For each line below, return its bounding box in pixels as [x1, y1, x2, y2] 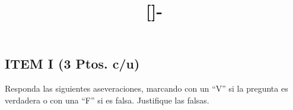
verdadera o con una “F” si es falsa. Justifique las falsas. [5, 93, 209, 106]
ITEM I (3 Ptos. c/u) [5, 54, 140, 73]
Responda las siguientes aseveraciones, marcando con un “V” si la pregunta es [5, 82, 288, 95]
